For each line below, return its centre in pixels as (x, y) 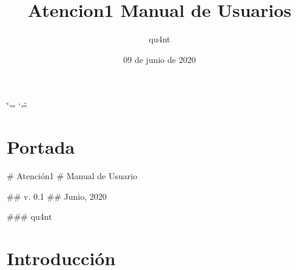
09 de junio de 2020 (160, 59)
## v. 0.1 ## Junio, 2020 (57, 196)
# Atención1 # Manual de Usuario (72, 176)
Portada (41, 147)
